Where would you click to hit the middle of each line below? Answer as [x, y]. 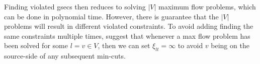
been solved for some [36, 45]
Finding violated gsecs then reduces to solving [75, 6]
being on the [230, 45]
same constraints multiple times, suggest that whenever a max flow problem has [127, 35]
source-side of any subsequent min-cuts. [65, 56]
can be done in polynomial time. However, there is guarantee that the [111, 16]
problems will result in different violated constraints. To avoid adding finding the [129, 26]
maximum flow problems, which [207, 6]
